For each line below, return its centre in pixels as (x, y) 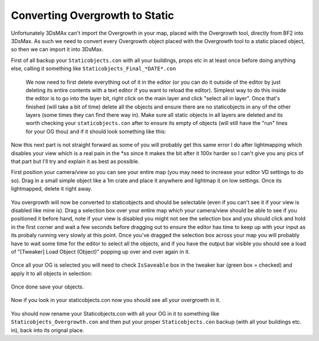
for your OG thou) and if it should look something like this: (96, 131)
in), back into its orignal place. (48, 330)
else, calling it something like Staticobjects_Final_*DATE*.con (94, 68)
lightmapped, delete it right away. (52, 189)
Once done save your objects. (48, 287)
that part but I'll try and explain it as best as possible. (75, 162)
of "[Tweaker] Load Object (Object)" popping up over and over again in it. (100, 251)
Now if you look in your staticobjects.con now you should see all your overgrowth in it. (116, 300)
